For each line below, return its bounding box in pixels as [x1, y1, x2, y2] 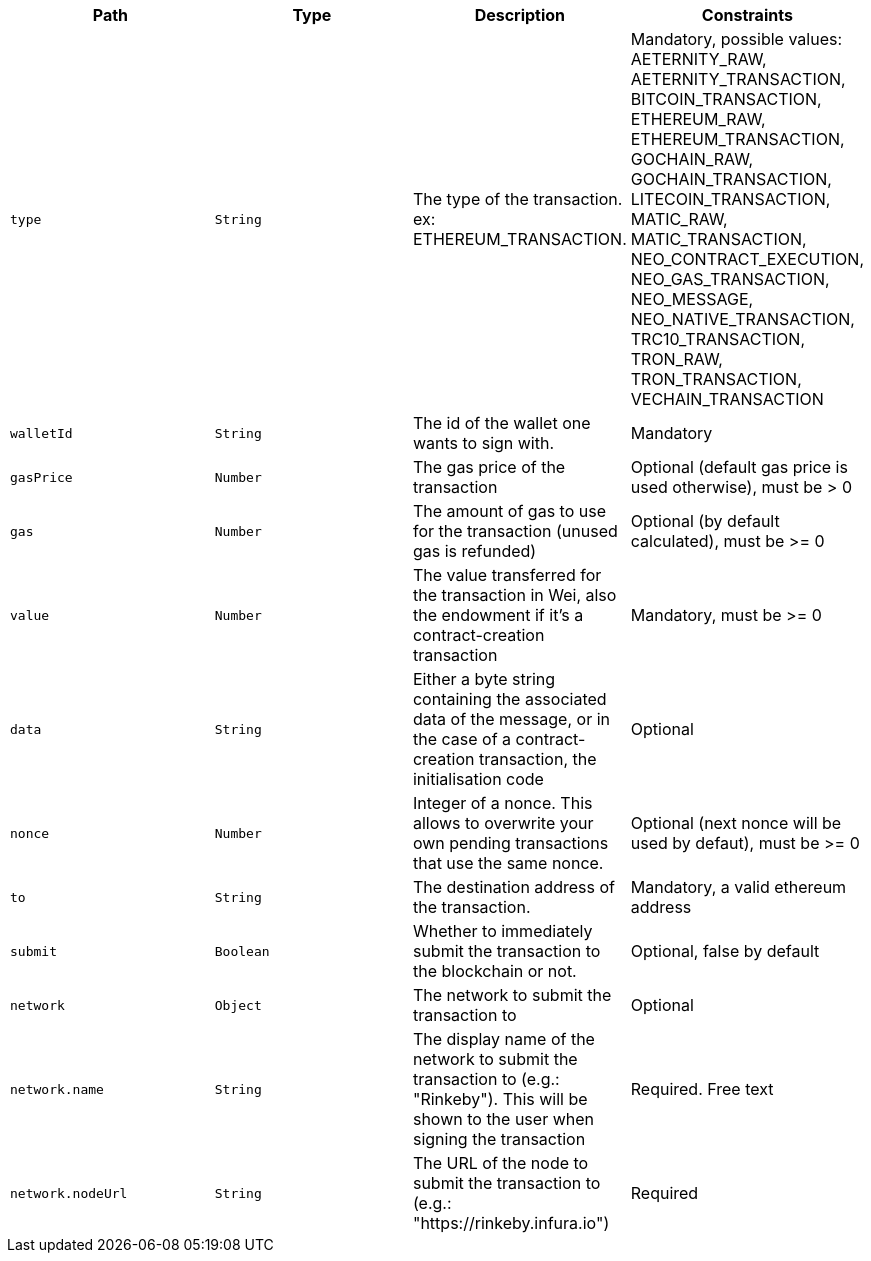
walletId [10, 425, 73, 441]
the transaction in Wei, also [412, 585, 617, 605]
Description [474, 5, 566, 25]
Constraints [701, 5, 793, 25]
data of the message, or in [412, 709, 610, 729]
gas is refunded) [412, 541, 537, 561]
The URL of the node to [412, 1153, 589, 1173]
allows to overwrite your [412, 813, 594, 833]
